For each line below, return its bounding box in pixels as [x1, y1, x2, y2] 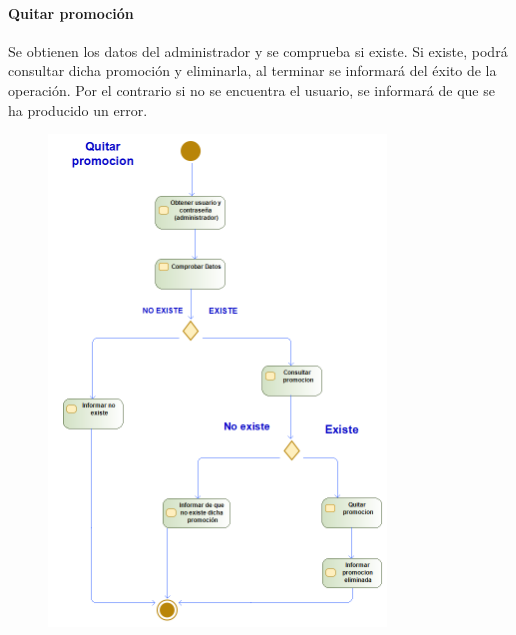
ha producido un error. [8, 99, 148, 120]
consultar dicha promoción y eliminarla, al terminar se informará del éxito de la [8, 60, 497, 81]
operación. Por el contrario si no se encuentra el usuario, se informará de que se [8, 79, 495, 100]
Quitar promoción [8, 2, 134, 23]
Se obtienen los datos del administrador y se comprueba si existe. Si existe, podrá [8, 40, 508, 61]
